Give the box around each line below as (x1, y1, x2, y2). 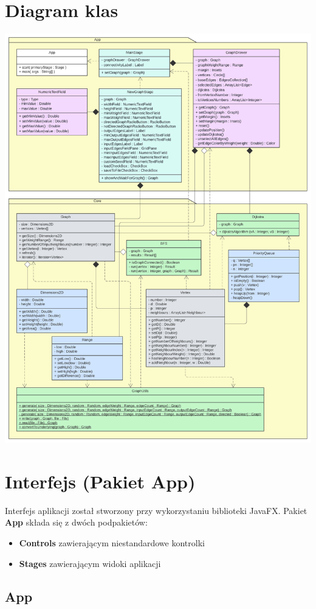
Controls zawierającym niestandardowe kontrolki (19, 537, 205, 549)
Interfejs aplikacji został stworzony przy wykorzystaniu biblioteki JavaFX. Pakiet (5, 504, 307, 516)
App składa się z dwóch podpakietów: (5, 516, 148, 529)
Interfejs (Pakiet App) (5, 468, 196, 493)
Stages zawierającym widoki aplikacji (19, 557, 161, 569)
